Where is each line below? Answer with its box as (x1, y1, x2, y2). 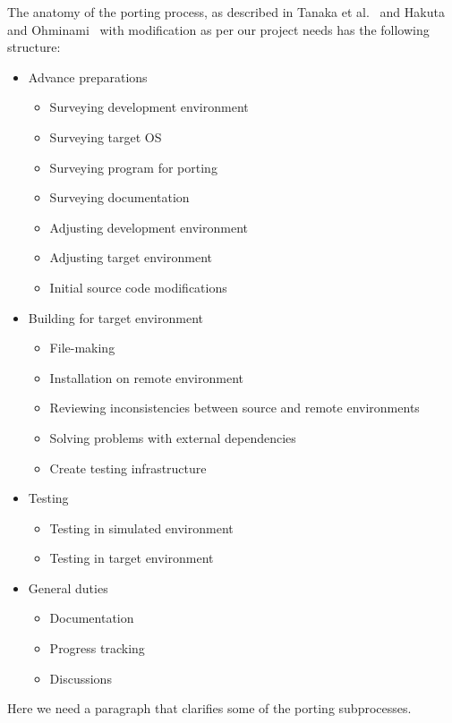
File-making (49, 338, 115, 357)
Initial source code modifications (49, 277, 227, 296)
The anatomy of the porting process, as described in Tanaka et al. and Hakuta (7, 3, 445, 21)
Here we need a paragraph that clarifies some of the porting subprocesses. (7, 699, 412, 718)
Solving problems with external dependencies (49, 428, 296, 447)
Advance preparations (28, 67, 148, 86)
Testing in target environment (49, 549, 214, 567)
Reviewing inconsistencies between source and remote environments (49, 398, 420, 417)
